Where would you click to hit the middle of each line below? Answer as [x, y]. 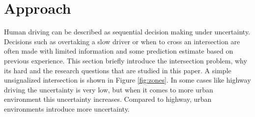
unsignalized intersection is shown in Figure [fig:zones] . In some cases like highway [127, 80]
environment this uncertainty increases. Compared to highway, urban [108, 99]
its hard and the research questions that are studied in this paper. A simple [118, 70]
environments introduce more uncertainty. [67, 108]
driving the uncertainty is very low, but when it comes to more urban [109, 89]
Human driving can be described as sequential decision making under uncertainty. [127, 32]
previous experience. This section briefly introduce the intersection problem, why [126, 60]
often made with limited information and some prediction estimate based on [119, 51]
